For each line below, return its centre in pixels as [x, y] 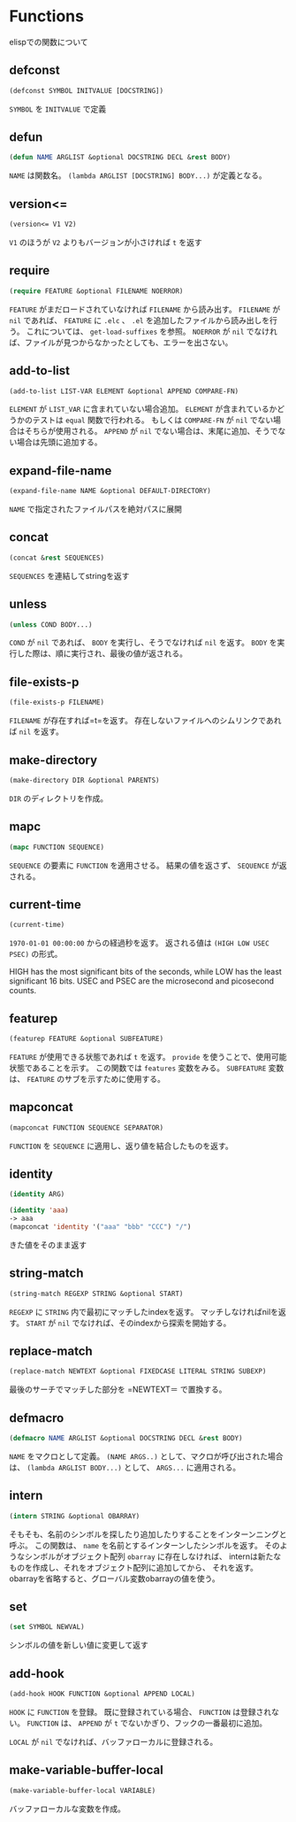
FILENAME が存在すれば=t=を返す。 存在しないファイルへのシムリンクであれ [145, 721]
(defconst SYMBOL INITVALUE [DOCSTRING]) [87, 90]
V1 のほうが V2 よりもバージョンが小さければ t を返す [106, 242]
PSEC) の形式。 [36, 954]
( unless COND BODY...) [51, 625]
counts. [23, 991]
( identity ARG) [37, 1194]
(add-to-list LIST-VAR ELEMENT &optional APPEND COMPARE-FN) [124, 391]
